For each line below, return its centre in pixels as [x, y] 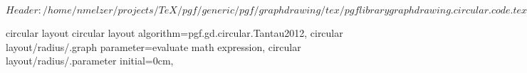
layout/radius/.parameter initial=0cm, [90, 61]
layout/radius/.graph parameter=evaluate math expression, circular [153, 46]
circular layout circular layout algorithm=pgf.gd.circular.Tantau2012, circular [174, 33]
